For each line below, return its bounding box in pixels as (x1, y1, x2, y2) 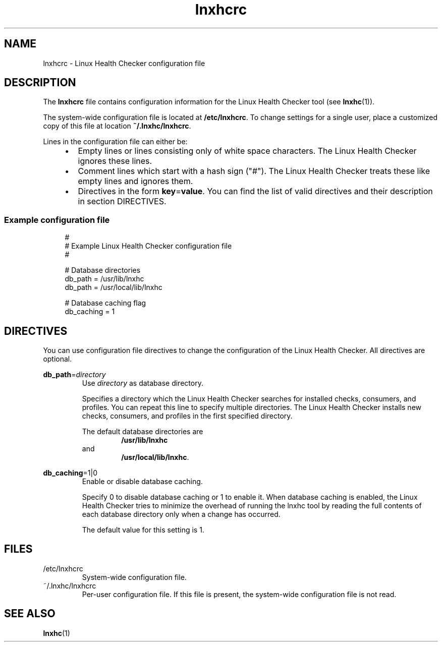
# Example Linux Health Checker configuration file (65, 242, 232, 251)
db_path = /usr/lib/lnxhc (65, 274, 144, 283)
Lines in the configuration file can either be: (43, 137, 188, 146)
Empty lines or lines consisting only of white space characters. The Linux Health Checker (78, 146, 417, 156)
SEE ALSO (4, 607, 56, 620)
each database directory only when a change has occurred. (82, 510, 281, 519)
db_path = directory (43, 370, 106, 379)
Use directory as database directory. (82, 379, 203, 388)
